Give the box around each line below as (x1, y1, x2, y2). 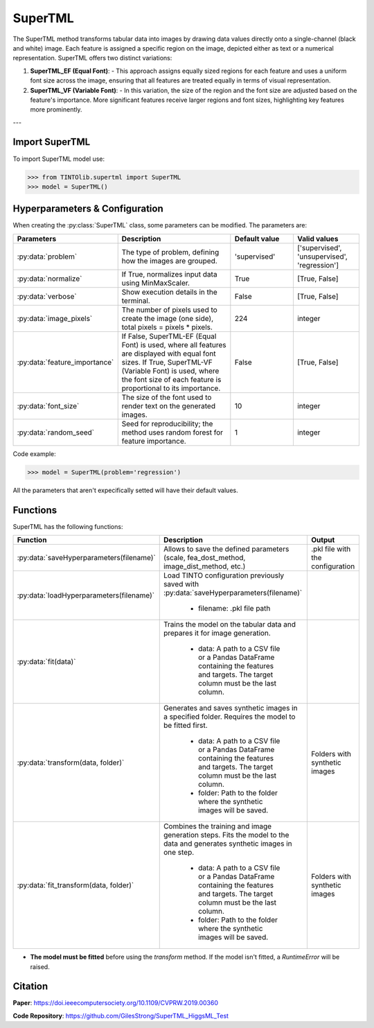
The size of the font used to (121, 392, 212, 402)
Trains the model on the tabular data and (163, 620, 296, 629)
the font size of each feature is (121, 374, 222, 384)
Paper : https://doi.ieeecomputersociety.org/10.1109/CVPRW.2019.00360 (12, 999, 218, 1007)
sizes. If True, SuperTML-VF (121, 357, 213, 367)
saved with (163, 580, 199, 589)
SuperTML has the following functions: (12, 522, 123, 530)
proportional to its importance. (121, 383, 221, 393)
